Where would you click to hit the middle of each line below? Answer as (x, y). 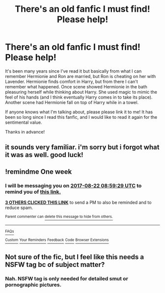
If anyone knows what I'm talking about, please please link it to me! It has (79, 112)
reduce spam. (19, 208)
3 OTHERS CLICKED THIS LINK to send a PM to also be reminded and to (78, 203)
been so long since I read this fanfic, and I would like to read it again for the (81, 117)
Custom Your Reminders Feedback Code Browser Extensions (57, 240)
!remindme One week (39, 172)
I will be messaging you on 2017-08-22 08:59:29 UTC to (73, 186)
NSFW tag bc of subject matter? (55, 264)
